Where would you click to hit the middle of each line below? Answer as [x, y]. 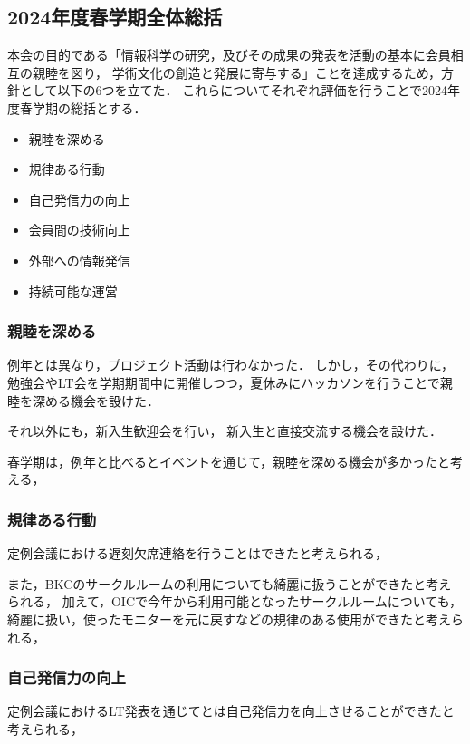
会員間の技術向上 [79, 230]
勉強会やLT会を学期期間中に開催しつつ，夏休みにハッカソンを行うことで [224, 382]
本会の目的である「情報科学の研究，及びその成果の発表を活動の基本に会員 [229, 55]
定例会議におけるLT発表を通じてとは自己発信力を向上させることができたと [231, 711]
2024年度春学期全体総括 [115, 17]
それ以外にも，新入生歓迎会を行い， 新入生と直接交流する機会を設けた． [225, 431]
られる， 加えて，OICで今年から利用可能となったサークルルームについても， [235, 601]
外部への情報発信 [79, 260]
